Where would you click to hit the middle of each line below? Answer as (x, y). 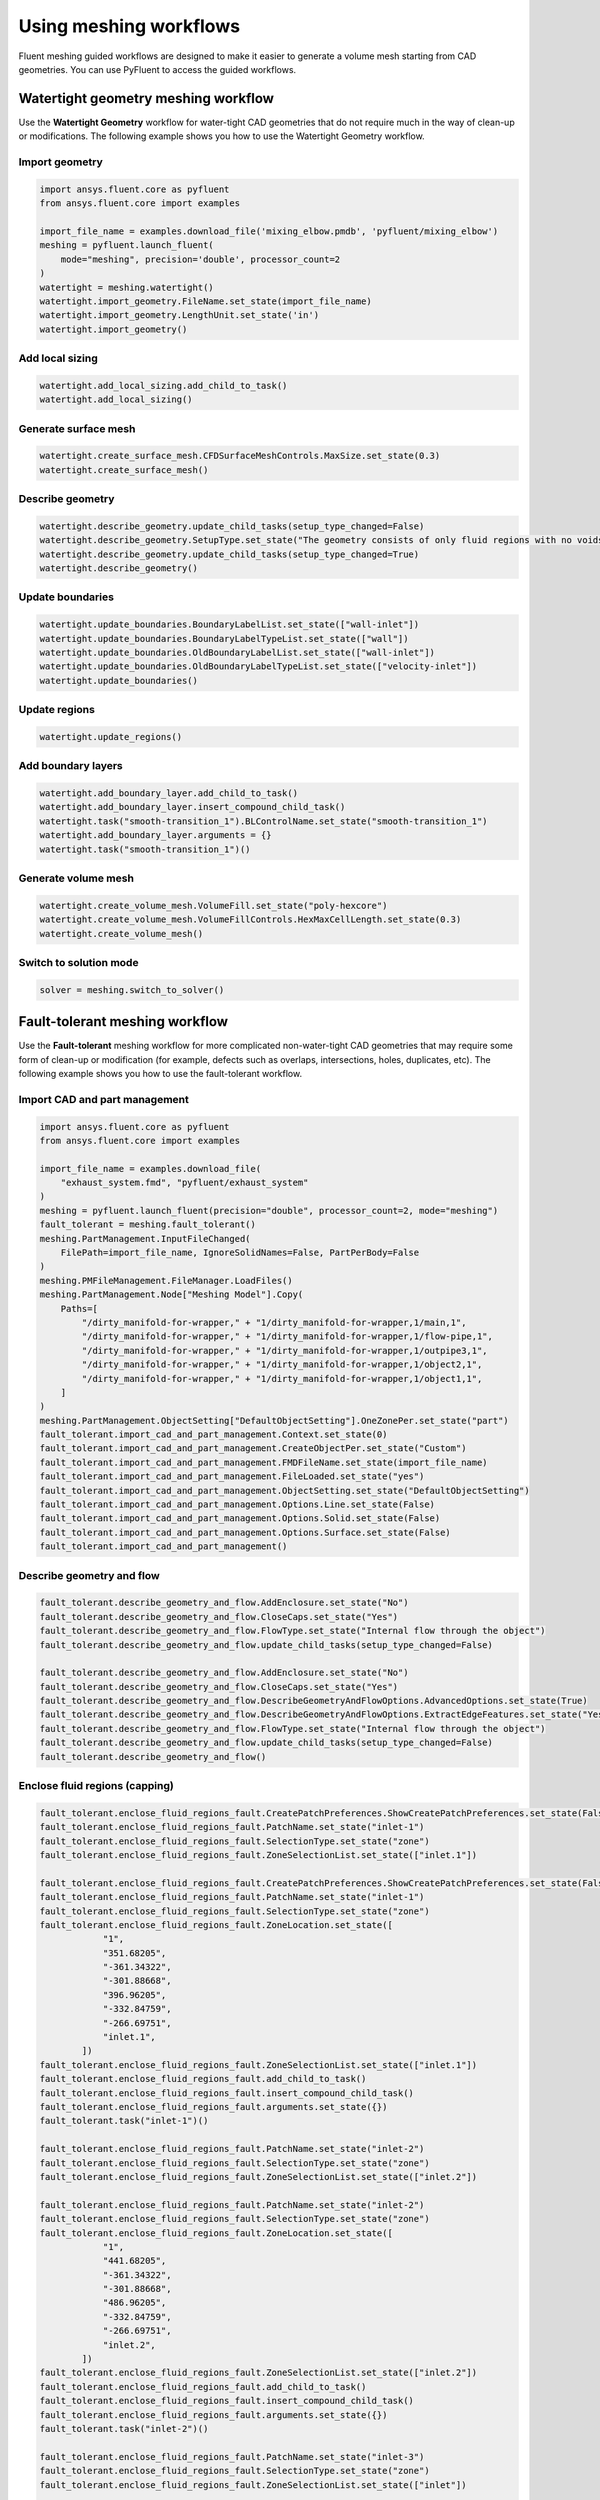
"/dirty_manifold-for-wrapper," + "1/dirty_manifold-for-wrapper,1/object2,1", (282, 1364)
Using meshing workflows (129, 26)
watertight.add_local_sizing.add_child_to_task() (163, 385)
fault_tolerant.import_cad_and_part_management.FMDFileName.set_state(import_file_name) (264, 1462)
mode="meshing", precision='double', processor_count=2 (200, 259)
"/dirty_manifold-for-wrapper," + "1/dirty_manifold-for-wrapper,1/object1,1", (282, 1378)
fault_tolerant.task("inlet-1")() (124, 2121)
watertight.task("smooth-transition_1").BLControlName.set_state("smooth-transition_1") (264, 821)
